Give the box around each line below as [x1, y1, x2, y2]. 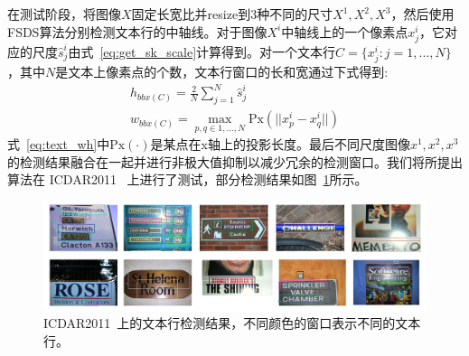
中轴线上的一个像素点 [281, 22, 408, 41]
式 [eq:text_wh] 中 [7, 135, 110, 154]
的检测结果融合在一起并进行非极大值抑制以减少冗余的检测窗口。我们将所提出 [7, 152, 463, 171]
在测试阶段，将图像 [7, 5, 121, 23]
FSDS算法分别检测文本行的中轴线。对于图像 [7, 22, 267, 41]
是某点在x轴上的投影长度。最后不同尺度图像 [150, 135, 410, 154]
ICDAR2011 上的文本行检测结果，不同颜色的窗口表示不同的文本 [43, 314, 421, 333]
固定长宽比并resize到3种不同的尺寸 [131, 5, 333, 23]
